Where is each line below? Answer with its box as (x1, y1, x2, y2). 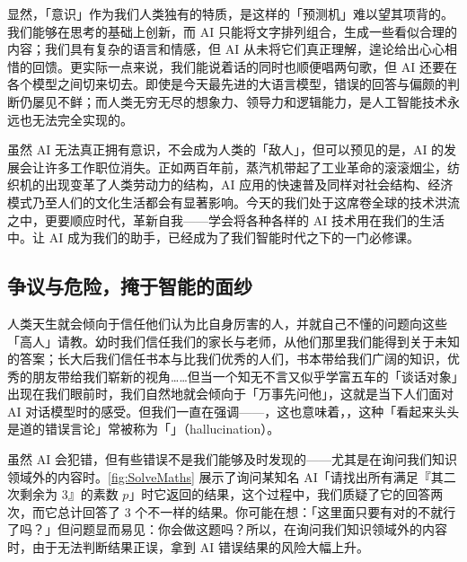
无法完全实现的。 (31, 110, 133, 128)
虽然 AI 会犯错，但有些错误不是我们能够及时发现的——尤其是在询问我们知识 (7, 450, 457, 469)
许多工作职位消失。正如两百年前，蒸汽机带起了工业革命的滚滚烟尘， (44, 157, 447, 176)
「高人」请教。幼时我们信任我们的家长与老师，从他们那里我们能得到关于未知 (7, 331, 460, 350)
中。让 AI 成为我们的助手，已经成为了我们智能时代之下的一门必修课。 (7, 228, 419, 247)
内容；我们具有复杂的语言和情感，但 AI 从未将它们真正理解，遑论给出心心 (7, 40, 445, 58)
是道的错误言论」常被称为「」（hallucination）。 (7, 419, 280, 438)
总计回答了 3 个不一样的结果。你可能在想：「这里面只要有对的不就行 (57, 502, 456, 521)
